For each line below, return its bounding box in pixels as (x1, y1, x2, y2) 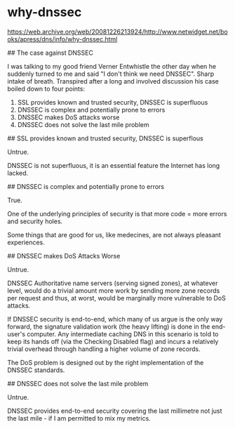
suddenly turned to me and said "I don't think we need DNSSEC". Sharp (7, 70, 215, 78)
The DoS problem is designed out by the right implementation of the (7, 358, 204, 367)
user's (7, 329, 26, 338)
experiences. (7, 238, 46, 246)
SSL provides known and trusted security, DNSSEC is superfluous (17, 98, 208, 106)
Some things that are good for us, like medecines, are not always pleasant (7, 230, 221, 239)
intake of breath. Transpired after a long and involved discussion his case (7, 77, 219, 85)
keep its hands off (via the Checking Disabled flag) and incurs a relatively (7, 337, 219, 345)
